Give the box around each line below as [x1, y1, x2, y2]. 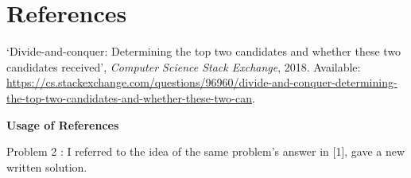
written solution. [6, 158, 87, 175]
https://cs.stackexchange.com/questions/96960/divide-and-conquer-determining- [6, 74, 397, 91]
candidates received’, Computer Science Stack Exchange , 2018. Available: [6, 58, 361, 75]
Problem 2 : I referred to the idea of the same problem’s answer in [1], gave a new [6, 143, 405, 160]
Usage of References [6, 116, 119, 133]
